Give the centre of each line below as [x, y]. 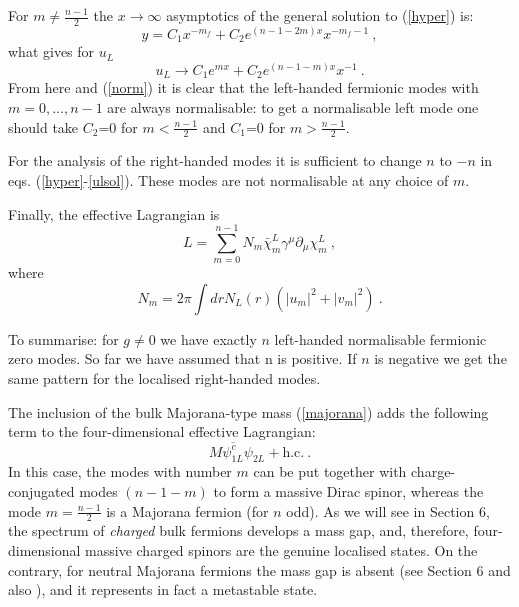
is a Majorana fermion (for [187, 510]
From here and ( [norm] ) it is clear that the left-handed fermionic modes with [243, 87]
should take [43, 126]
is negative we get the [440, 358]
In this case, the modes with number [120, 471]
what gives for [51, 51]
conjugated [41, 490]
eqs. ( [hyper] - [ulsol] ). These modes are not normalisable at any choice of [228, 179]
